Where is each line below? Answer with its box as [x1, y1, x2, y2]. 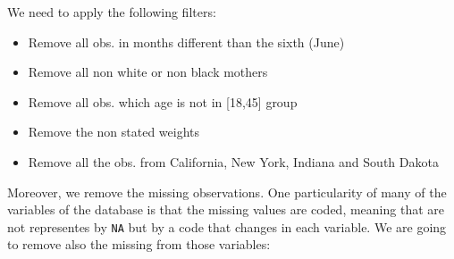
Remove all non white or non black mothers [28, 63, 268, 81]
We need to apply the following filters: [7, 3, 216, 21]
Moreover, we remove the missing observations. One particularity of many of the [7, 182, 447, 201]
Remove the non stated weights [28, 122, 200, 141]
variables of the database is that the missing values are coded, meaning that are [7, 200, 444, 219]
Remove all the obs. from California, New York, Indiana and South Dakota [28, 152, 439, 171]
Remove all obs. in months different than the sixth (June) [28, 32, 345, 51]
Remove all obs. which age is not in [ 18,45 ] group [28, 92, 298, 111]
